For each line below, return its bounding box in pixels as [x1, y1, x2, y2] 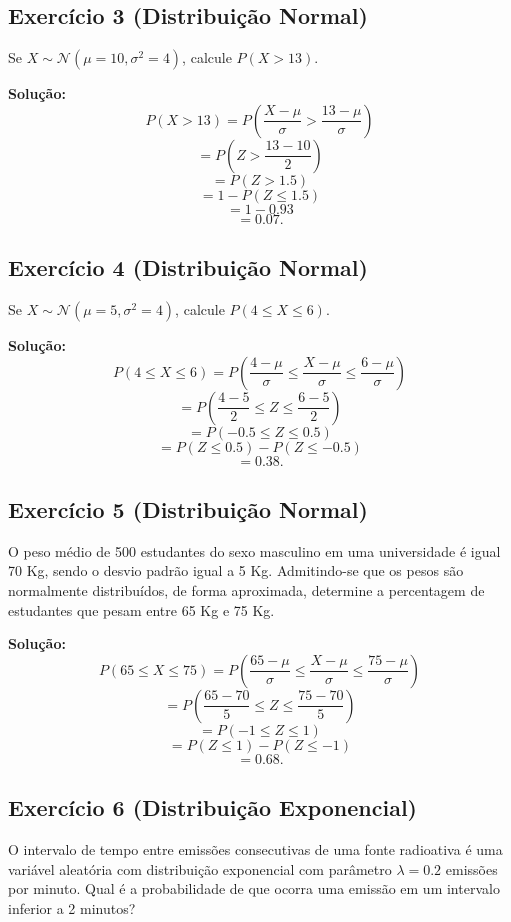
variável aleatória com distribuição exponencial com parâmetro [8, 858, 392, 879]
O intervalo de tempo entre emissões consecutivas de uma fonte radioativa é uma [8, 838, 503, 859]
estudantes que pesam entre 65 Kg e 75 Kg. [8, 599, 275, 620]
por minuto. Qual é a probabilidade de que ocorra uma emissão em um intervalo [8, 878, 500, 899]
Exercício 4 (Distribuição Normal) [8, 252, 368, 283]
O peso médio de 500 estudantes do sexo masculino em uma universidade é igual [8, 540, 501, 561]
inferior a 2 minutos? [8, 897, 136, 918]
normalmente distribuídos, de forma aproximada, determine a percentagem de [8, 579, 485, 600]
